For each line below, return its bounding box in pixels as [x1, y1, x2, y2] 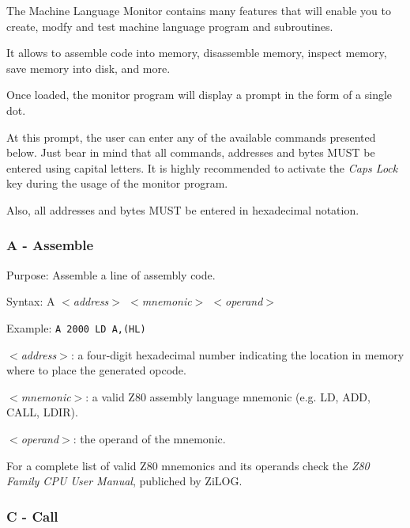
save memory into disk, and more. [6, 59, 171, 76]
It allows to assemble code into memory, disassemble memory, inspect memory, [6, 44, 387, 61]
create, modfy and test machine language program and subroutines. [6, 17, 333, 34]
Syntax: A [6, 293, 55, 310]
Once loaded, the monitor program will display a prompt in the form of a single [6, 86, 393, 103]
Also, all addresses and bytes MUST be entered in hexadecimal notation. [6, 201, 359, 218]
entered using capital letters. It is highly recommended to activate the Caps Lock [6, 159, 398, 176]
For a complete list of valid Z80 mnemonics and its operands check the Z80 [6, 457, 370, 473]
